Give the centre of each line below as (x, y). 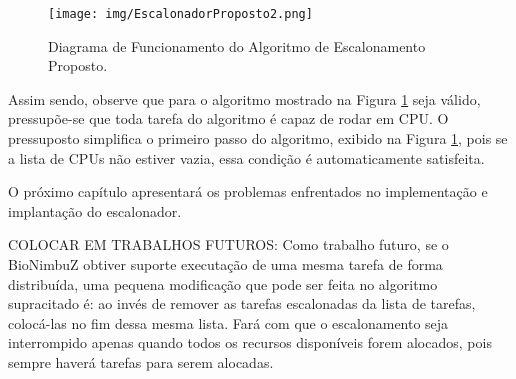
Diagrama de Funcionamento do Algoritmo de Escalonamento (237, 45)
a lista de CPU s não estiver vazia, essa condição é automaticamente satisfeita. (246, 157)
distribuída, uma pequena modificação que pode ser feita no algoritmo (223, 283)
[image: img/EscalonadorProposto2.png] (180, 14)
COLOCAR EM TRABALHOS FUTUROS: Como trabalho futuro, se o (228, 244)
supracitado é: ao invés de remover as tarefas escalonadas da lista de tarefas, (242, 303)
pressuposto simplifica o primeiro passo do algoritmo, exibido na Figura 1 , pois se (258, 138)
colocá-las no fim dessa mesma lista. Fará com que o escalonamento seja (228, 322)
